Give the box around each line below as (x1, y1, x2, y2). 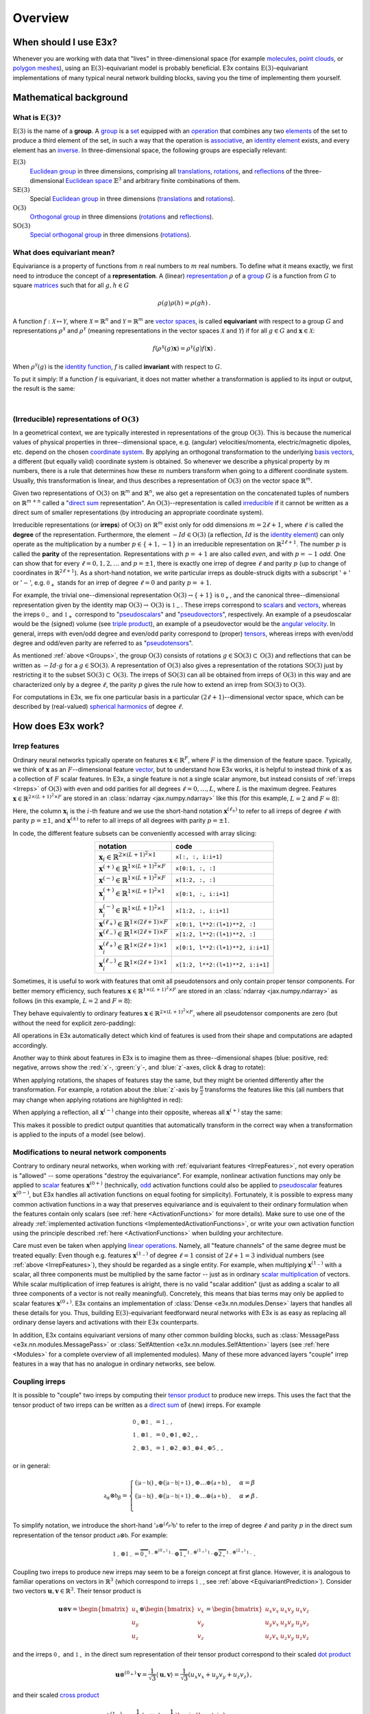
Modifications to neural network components (12, 1147, 167, 1157)
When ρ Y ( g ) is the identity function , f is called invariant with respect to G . (12, 361, 222, 370)
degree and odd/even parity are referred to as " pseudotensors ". (12, 639, 193, 647)
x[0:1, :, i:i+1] (175, 890, 230, 897)
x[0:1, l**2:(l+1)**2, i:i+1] (175, 944, 270, 952)
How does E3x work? (12, 721, 105, 732)
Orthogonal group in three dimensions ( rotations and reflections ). (29, 213, 214, 221)
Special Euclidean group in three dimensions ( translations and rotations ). (29, 195, 236, 203)
